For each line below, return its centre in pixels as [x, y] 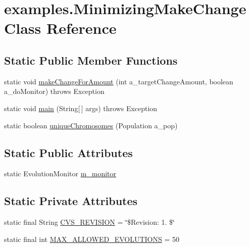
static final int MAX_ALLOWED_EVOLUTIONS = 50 [92, 239]
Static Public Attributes [68, 152]
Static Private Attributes [71, 201]
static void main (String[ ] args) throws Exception [81, 108]
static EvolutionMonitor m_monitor [60, 174]
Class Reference [60, 28]
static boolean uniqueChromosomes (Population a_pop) [91, 125]
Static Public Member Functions [91, 60]
